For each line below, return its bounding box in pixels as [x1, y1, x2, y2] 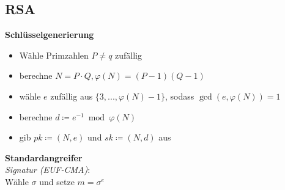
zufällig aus [50, 89, 93, 102]
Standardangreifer [5, 151, 83, 164]
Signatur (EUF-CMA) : [5, 163, 91, 176]
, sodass [165, 89, 194, 102]
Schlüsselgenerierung [5, 28, 94, 41]
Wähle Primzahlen [19, 48, 89, 61]
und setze [39, 175, 75, 188]
